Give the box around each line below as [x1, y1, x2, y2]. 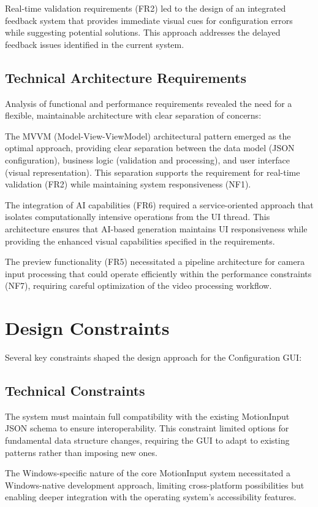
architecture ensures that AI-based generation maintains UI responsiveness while [5, 222, 308, 235]
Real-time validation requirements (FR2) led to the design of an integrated [5, 2, 286, 14]
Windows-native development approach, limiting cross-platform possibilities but [5, 478, 305, 491]
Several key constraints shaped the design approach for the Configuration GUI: [5, 351, 302, 364]
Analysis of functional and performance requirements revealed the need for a [5, 96, 292, 109]
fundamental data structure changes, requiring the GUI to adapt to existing [5, 434, 290, 446]
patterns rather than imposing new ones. [5, 446, 157, 458]
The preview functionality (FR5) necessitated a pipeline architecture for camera [5, 255, 305, 268]
